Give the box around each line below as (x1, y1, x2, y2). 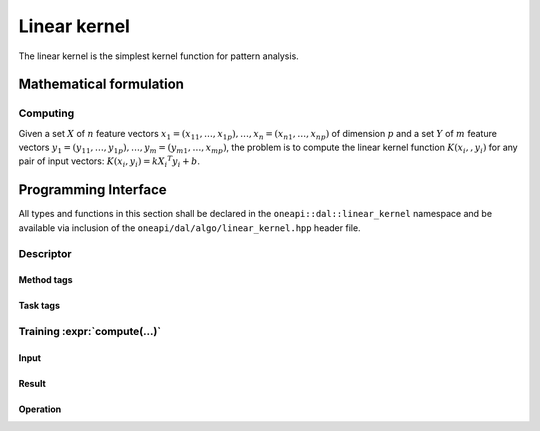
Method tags (18, 274, 73, 286)
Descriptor (18, 246, 72, 260)
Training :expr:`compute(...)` (18, 325, 162, 339)
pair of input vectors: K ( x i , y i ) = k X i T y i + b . (18, 154, 200, 170)
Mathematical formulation (18, 76, 185, 93)
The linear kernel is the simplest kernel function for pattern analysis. (18, 50, 299, 62)
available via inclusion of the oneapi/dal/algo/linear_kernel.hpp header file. (18, 221, 361, 234)
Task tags (18, 300, 60, 312)
